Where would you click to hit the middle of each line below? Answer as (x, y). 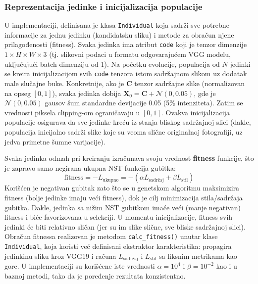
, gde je (205, 93)
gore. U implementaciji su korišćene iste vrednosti (80, 266)
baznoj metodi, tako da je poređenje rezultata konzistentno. (95, 275)
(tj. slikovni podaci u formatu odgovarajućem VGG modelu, (140, 54)
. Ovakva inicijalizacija (195, 112)
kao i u (227, 266)
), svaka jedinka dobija (87, 93)
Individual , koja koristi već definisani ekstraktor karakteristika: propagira (118, 246)
